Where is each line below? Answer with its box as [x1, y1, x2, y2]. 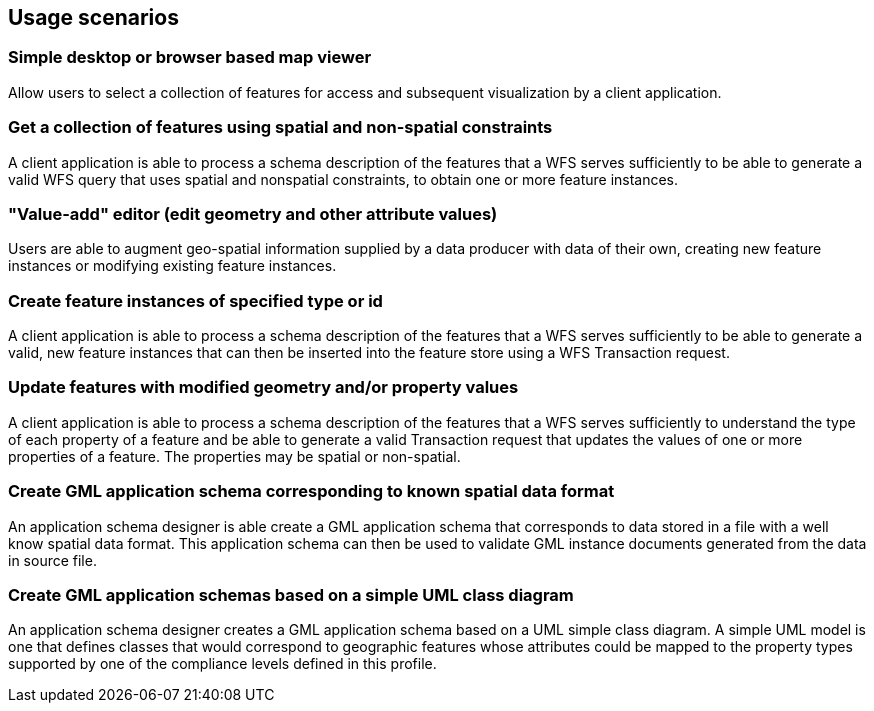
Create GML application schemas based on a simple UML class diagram [8, 584, 574, 605]
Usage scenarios [8, 5, 179, 30]
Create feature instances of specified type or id [8, 290, 383, 311]
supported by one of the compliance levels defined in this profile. [8, 655, 437, 673]
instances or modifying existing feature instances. [8, 257, 337, 275]
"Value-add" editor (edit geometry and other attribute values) [8, 203, 498, 224]
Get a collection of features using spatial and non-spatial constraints [8, 117, 553, 138]
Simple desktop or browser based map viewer [8, 47, 372, 68]
